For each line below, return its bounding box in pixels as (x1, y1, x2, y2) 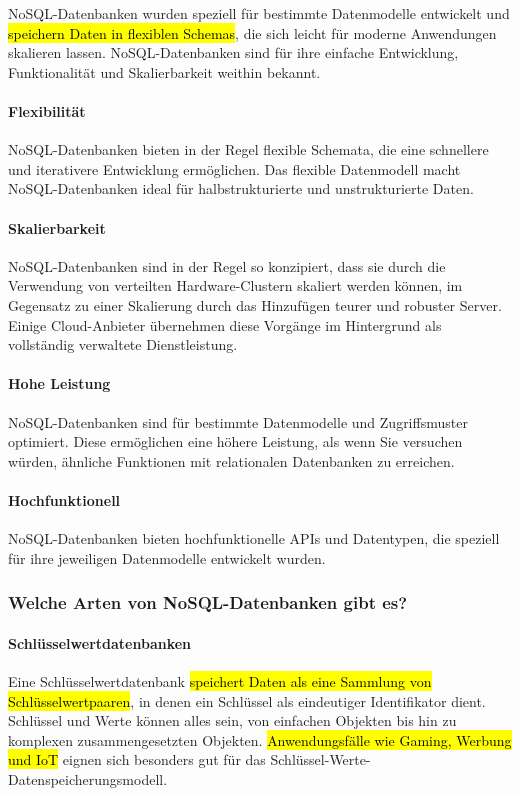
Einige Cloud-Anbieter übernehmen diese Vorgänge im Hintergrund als (8, 314, 442, 335)
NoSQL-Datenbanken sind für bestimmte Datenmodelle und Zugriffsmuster (8, 411, 468, 432)
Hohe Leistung (8, 373, 111, 394)
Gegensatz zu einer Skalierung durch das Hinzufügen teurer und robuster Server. (8, 294, 502, 315)
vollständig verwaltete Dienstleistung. (8, 334, 238, 355)
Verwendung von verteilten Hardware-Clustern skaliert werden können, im (8, 275, 463, 296)
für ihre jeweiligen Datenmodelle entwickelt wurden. (8, 547, 326, 568)
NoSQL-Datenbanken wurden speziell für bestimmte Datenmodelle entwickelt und (8, 3, 510, 23)
